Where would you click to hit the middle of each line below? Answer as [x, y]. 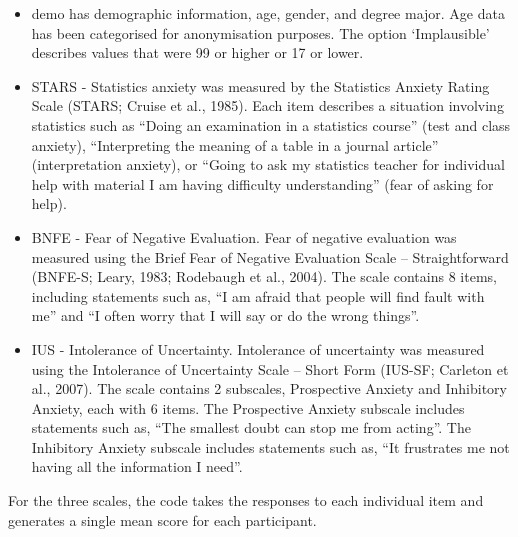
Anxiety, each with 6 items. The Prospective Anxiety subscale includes [248, 407]
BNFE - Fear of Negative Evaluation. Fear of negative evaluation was [244, 236]
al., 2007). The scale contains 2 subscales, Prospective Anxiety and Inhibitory [269, 388]
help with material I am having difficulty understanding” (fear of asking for [262, 183]
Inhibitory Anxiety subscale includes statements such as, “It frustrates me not [270, 446]
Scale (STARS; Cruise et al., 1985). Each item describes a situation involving [267, 105]
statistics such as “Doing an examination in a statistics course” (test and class [271, 124]
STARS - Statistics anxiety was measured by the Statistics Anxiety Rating [260, 85]
